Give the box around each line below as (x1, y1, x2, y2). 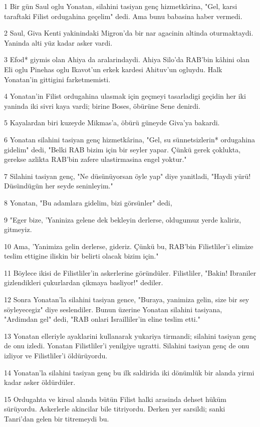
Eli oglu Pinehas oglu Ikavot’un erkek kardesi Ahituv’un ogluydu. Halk (4, 64, 222, 74)
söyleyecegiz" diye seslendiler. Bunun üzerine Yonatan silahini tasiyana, (4, 304, 222, 314)
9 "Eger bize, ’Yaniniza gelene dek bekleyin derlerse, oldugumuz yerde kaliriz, (4, 214, 241, 225)
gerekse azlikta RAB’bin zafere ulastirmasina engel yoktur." (4, 154, 187, 164)
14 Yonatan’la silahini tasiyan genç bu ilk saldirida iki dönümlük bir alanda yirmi (4, 367, 254, 377)
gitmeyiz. (4, 224, 32, 235)
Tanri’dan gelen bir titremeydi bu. (4, 413, 109, 423)
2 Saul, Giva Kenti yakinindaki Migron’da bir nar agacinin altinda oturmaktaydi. (4, 28, 253, 38)
